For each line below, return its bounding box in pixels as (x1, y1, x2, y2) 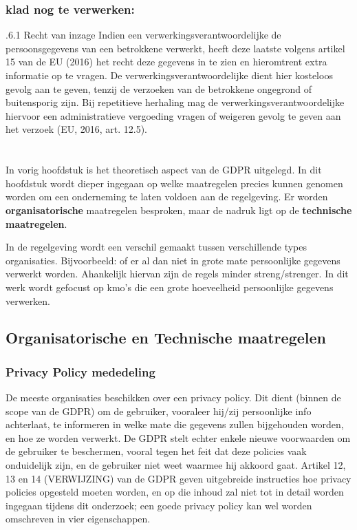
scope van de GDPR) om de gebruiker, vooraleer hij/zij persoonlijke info (6, 403, 312, 418)
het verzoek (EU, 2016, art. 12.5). (6, 122, 147, 136)
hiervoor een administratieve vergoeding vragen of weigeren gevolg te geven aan (6, 108, 341, 123)
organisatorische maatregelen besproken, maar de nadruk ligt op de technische (6, 202, 352, 217)
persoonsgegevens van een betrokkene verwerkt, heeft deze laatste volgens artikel (6, 41, 345, 55)
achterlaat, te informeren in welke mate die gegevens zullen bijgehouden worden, (6, 417, 344, 432)
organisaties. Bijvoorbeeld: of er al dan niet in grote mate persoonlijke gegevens (6, 253, 340, 267)
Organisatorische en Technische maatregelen (6, 327, 326, 348)
